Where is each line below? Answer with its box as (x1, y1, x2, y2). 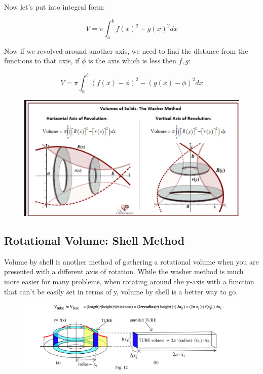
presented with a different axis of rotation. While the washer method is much (4, 266, 244, 277)
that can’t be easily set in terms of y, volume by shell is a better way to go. (4, 286, 238, 296)
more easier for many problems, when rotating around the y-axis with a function (4, 276, 254, 286)
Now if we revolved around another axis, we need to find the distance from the (4, 45, 248, 56)
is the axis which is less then (88, 55, 176, 66)
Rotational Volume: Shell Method (4, 232, 185, 248)
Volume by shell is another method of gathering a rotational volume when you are (4, 256, 259, 267)
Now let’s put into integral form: (4, 2, 105, 12)
